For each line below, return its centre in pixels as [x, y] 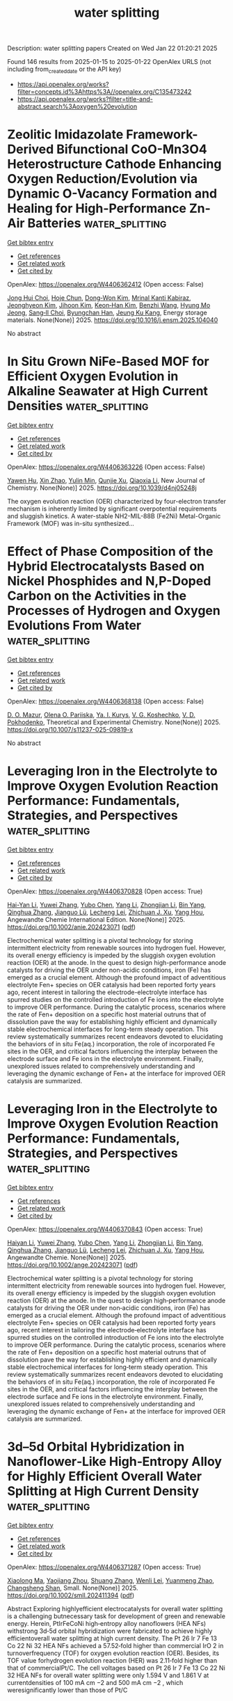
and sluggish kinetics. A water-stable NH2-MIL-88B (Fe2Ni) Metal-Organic [114, 516]
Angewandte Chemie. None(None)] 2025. [67, 1257]
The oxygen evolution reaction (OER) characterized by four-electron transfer [116, 501]
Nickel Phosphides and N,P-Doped [109, 581]
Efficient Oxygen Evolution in [93, 376]
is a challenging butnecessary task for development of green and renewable [116, 1616]
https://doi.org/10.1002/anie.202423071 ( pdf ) [72, 927]
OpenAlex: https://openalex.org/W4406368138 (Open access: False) [106, 701]
